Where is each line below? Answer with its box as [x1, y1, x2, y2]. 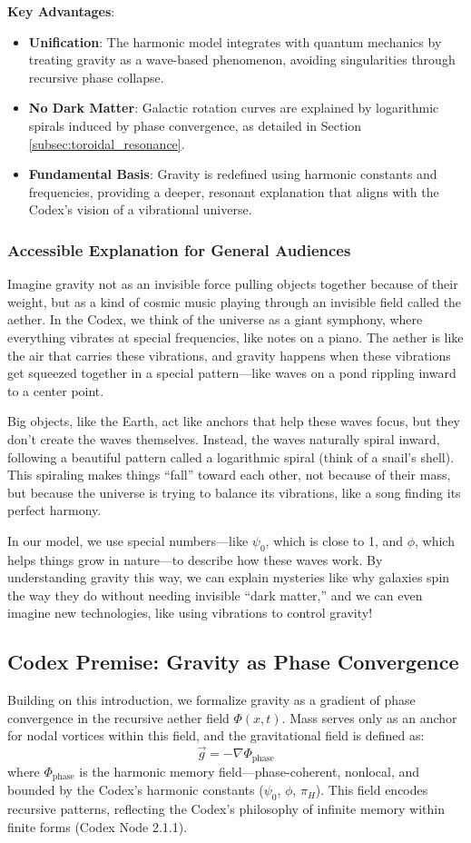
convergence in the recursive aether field [7, 708, 230, 727]
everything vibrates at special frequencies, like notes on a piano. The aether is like [7, 327, 464, 346]
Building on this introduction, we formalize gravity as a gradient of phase [7, 690, 416, 709]
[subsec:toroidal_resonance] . [28, 134, 185, 153]
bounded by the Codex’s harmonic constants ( [7, 780, 264, 799]
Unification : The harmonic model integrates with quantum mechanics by [28, 32, 442, 51]
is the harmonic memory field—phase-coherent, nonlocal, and [79, 761, 420, 780]
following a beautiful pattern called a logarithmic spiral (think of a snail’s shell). [7, 447, 455, 466]
